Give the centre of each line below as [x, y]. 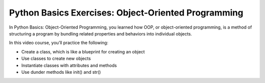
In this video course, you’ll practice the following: [59, 43]
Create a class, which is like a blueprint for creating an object [83, 51]
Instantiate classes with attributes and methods [69, 65]
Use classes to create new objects [56, 59]
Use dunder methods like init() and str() [61, 72]
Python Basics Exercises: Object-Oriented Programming [126, 13]
